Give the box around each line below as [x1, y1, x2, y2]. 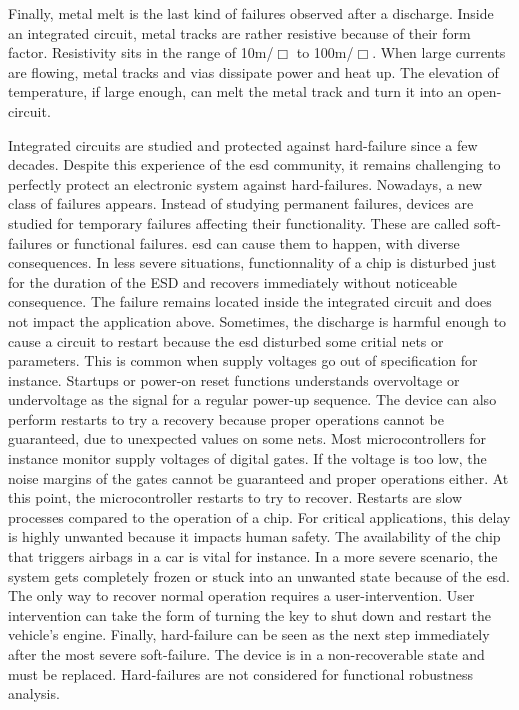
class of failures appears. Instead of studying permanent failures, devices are [8, 193, 474, 214]
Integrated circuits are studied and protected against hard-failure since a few [8, 134, 478, 155]
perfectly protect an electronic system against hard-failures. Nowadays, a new [8, 173, 483, 194]
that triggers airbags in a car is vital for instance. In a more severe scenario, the [8, 546, 498, 567]
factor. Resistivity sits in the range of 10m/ [8, 42, 274, 63]
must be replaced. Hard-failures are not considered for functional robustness [8, 663, 474, 684]
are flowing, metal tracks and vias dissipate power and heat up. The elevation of [8, 61, 499, 82]
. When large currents [372, 42, 506, 63]
